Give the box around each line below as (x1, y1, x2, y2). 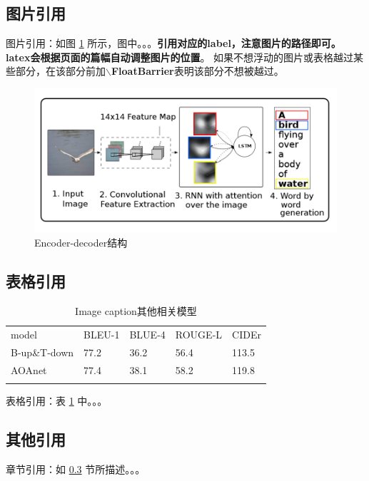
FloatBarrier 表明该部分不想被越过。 (111, 63, 284, 78)
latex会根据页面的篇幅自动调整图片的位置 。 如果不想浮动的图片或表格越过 (6, 49, 354, 64)
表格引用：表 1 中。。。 (6, 393, 108, 408)
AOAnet (11, 362, 47, 377)
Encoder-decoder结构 (34, 235, 128, 250)
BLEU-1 (84, 327, 120, 341)
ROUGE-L (175, 327, 223, 341)
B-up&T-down (11, 344, 74, 359)
